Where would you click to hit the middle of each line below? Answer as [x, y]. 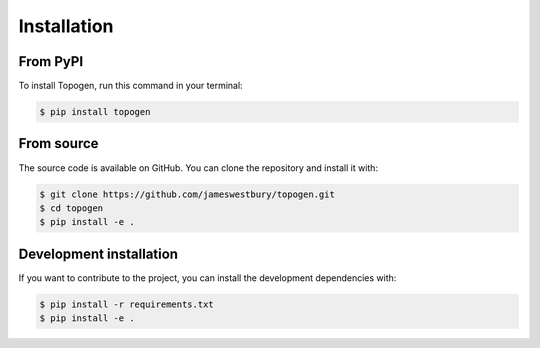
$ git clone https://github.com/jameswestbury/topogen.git [187, 194]
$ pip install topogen [95, 112]
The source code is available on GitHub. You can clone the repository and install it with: [198, 167]
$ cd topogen [71, 208]
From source [58, 143]
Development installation [98, 253]
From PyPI [51, 61]
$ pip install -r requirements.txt [126, 304]
